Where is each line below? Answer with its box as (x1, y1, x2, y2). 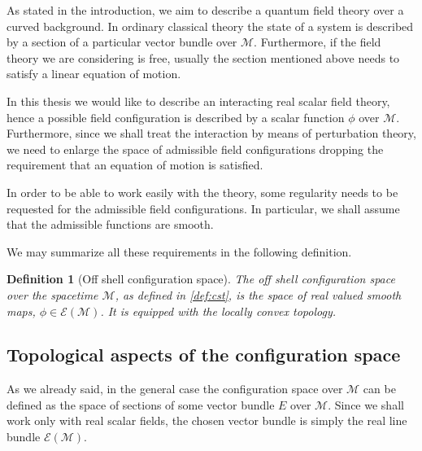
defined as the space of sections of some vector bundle (7, 396, 275, 413)
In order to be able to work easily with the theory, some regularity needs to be (7, 183, 398, 200)
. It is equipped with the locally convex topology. (100, 302, 337, 319)
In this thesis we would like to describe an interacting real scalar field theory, (7, 92, 390, 109)
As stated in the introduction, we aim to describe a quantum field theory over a (7, 2, 404, 18)
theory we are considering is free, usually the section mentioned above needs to (7, 49, 400, 66)
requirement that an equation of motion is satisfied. (7, 156, 263, 173)
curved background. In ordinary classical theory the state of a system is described (7, 17, 414, 34)
